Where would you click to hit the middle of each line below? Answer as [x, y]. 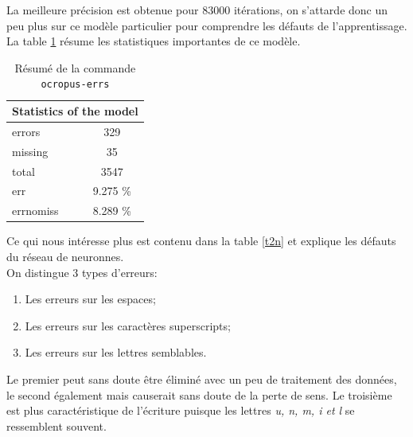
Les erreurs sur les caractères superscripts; [128, 325]
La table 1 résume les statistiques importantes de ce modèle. [154, 41]
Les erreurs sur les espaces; [90, 299]
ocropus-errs [75, 85]
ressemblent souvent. [56, 425]
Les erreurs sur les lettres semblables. [116, 352]
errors [26, 131]
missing [30, 151]
